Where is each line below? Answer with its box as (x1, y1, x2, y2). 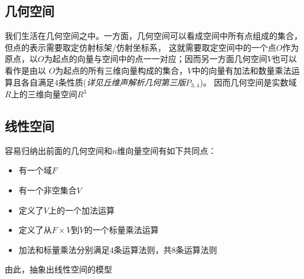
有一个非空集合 (18, 184, 77, 196)
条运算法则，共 (113, 243, 172, 255)
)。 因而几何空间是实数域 (200, 76, 297, 88)
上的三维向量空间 (11, 88, 77, 100)
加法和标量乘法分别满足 (18, 243, 110, 255)
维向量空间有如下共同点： (117, 144, 217, 156)
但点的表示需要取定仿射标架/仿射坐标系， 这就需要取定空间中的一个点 (5, 41, 276, 53)
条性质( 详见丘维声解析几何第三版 (58, 76, 186, 88)
